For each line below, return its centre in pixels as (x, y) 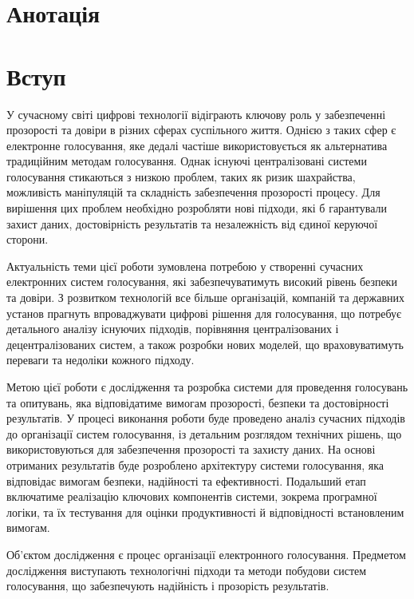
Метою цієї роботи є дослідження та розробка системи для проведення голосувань (207, 387)
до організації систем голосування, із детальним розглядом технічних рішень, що (204, 433)
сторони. (28, 239)
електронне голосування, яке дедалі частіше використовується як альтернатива (197, 145)
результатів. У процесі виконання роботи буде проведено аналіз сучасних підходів (206, 418)
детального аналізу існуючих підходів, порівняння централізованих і (173, 329)
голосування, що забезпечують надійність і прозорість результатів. (168, 586)
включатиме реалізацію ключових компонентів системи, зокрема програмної (192, 496)
